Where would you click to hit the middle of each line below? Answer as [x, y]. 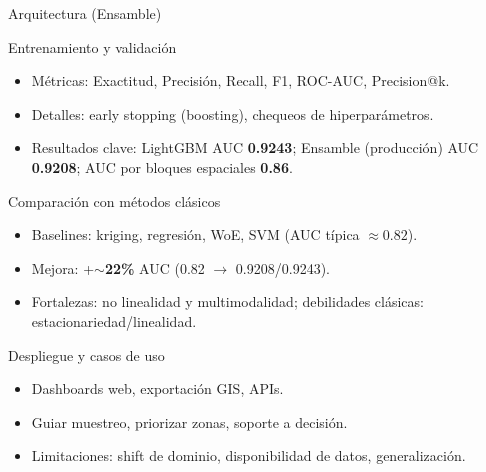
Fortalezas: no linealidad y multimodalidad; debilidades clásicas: [227, 301]
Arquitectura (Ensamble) [85, 13]
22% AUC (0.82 [154, 267]
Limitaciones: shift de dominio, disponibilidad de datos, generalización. [248, 455]
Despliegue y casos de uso [86, 354]
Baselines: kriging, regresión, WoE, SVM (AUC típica [195, 234]
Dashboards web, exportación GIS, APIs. [157, 388]
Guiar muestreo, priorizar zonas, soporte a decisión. [189, 421]
